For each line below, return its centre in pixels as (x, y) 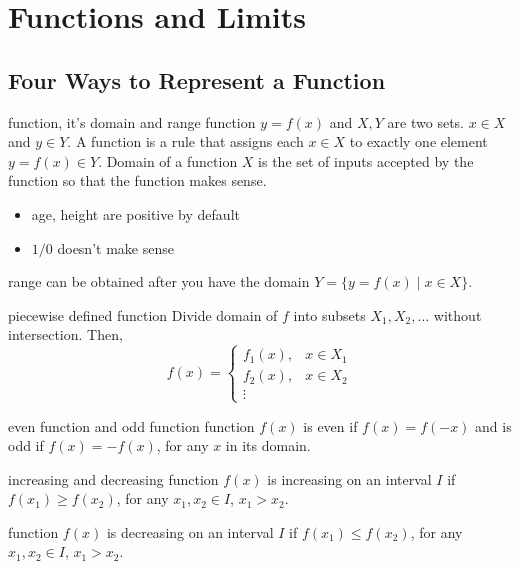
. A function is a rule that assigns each (185, 141)
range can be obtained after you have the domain (159, 281)
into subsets (329, 314)
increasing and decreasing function (113, 478)
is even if (330, 425)
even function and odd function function (131, 425)
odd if (26, 445)
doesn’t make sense (115, 247)
